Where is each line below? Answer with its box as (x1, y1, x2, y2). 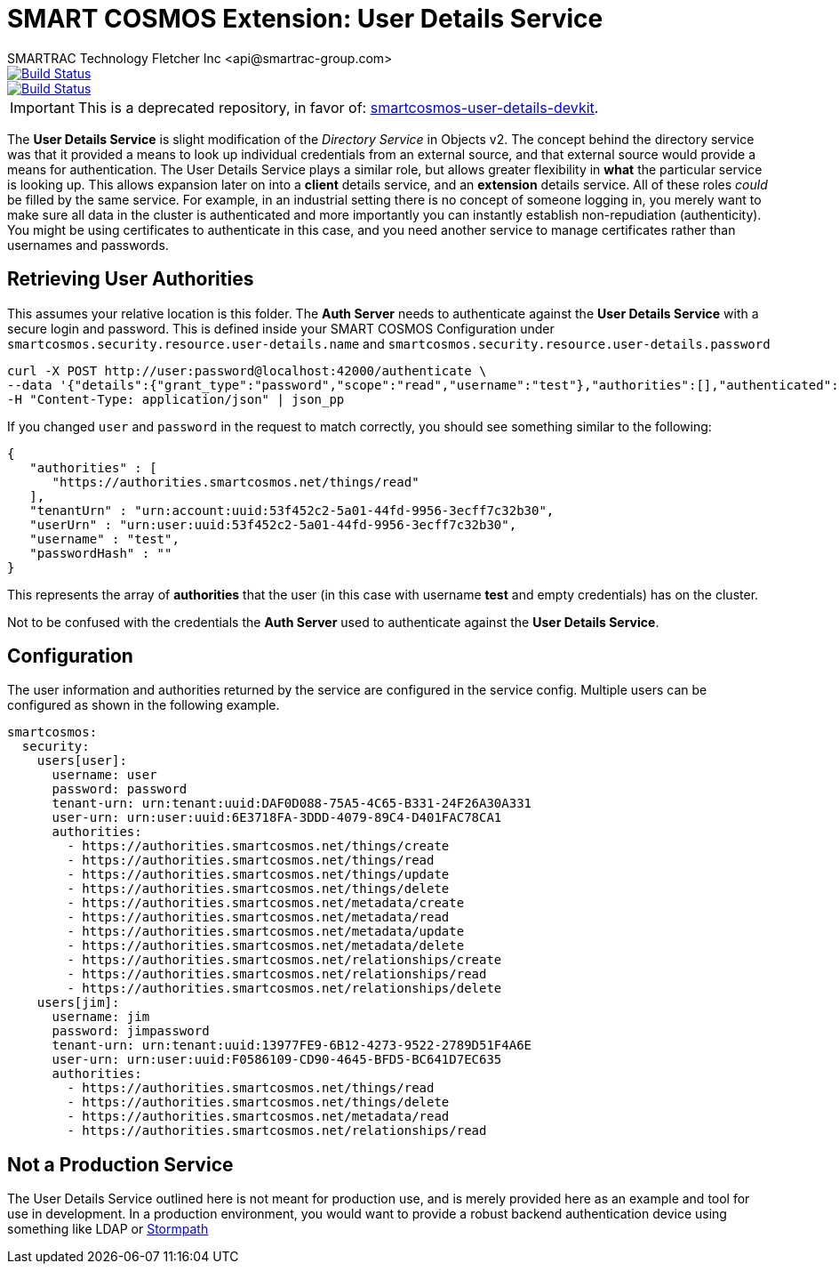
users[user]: (36, 753, 127, 768)
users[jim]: (36, 995, 120, 1010)
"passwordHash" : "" (29, 545, 172, 560)
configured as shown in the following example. (7, 697, 280, 713)
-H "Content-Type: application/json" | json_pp (7, 391, 345, 406)
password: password (52, 782, 188, 797)
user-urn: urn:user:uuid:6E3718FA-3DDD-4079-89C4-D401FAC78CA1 (52, 810, 502, 825)
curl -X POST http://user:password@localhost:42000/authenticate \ (7, 363, 487, 378)
